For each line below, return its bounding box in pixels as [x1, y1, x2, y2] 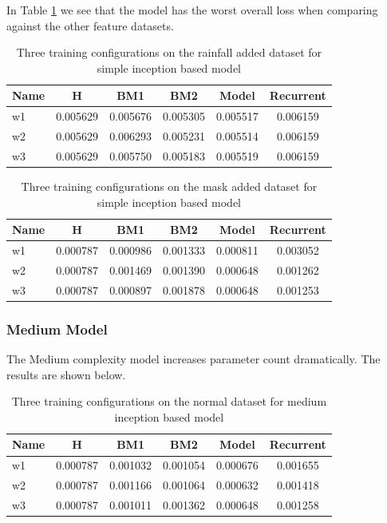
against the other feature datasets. [6, 17, 174, 34]
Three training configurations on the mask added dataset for [21, 178, 318, 194]
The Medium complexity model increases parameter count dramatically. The [6, 351, 381, 367]
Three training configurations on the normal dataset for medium [11, 393, 327, 410]
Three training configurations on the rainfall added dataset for [16, 44, 322, 61]
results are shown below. [6, 366, 126, 382]
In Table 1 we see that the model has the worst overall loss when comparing [6, 2, 378, 18]
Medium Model [6, 319, 108, 339]
